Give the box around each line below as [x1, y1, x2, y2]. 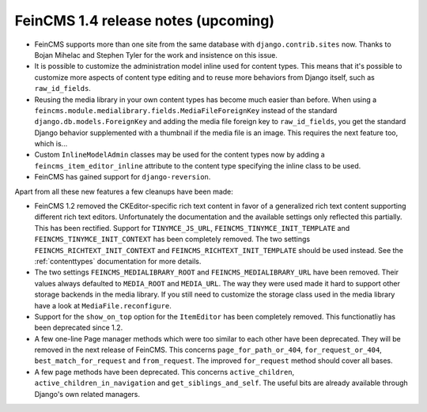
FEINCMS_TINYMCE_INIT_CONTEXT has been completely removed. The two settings [34, 234, 311, 244]
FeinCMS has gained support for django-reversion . [34, 172, 211, 182]
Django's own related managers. [34, 389, 141, 399]
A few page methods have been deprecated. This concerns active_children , [34, 367, 295, 376]
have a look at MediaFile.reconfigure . [34, 300, 172, 310]
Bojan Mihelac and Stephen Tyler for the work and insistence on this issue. [34, 50, 278, 59]
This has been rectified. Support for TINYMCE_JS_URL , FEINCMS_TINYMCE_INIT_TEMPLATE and [34, 223, 350, 232]
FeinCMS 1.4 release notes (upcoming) [14, 12, 274, 29]
